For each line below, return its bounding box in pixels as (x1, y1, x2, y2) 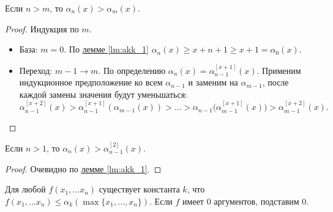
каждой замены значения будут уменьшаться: (19, 87, 188, 100)
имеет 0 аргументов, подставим (182, 194, 299, 207)
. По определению (98, 64, 166, 76)
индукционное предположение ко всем (19, 76, 163, 89)
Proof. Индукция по (5, 22, 79, 35)
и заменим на (188, 76, 238, 89)
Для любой (5, 183, 46, 196)
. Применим (256, 64, 301, 76)
